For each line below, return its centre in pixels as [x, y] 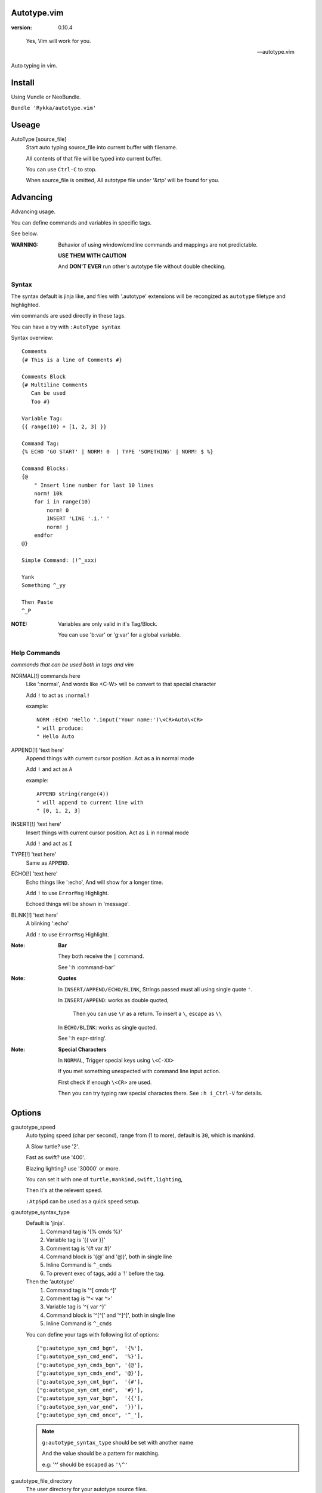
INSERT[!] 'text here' [36, 824]
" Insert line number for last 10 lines [94, 485]
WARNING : [25, 244]
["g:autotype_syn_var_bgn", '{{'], [90, 1398]
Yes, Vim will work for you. [59, 41]
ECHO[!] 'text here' [34, 874]
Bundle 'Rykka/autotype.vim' [54, 108]
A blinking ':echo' [47, 923]
